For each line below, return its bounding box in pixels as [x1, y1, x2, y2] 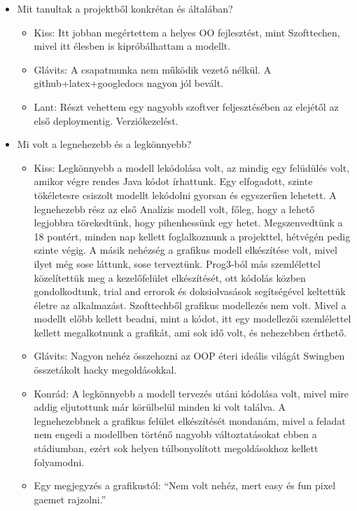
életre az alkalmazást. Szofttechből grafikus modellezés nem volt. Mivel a [34, 297, 346, 312]
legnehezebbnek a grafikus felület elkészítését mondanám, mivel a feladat [34, 413, 346, 428]
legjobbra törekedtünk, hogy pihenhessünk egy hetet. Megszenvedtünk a [34, 215, 343, 230]
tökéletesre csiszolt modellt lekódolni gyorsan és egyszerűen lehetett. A [34, 187, 337, 202]
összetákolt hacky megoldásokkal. [34, 362, 177, 377]
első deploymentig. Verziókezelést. [34, 113, 178, 128]
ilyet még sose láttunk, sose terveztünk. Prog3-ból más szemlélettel [34, 256, 321, 271]
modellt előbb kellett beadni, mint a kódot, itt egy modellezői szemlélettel [34, 311, 351, 326]
